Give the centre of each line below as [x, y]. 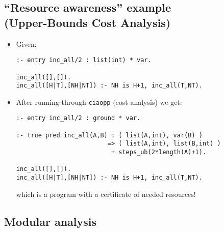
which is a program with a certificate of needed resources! [106, 194]
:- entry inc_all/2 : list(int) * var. [84, 60]
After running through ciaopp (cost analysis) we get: [99, 101]
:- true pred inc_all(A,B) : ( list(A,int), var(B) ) [109, 135]
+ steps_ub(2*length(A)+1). [159, 152]
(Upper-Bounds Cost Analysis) [88, 22]
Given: [26, 43]
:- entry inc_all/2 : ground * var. [78, 118]
